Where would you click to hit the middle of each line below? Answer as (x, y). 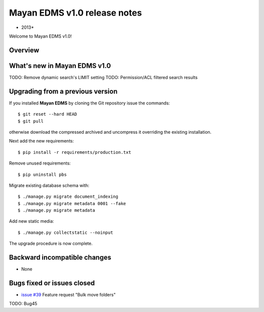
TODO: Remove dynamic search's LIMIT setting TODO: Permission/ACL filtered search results (103, 77)
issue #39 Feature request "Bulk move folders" (68, 295)
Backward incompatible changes (60, 258)
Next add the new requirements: (42, 141)
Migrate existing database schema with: (49, 185)
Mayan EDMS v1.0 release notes (76, 13)
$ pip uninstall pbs (42, 174)
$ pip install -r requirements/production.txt (75, 152)
